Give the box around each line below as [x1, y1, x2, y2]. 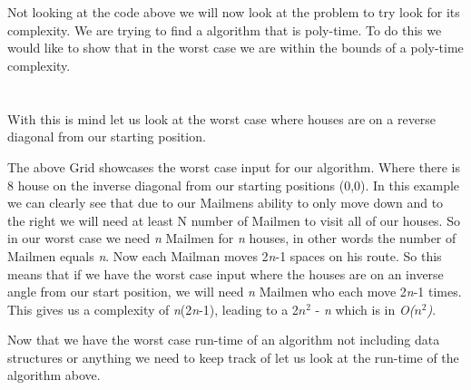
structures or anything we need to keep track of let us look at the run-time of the [7, 347, 459, 366]
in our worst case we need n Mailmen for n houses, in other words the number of [7, 229, 456, 248]
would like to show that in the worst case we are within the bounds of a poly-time [7, 38, 464, 57]
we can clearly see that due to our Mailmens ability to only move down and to [7, 193, 444, 212]
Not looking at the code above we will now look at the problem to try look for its [7, 3, 460, 22]
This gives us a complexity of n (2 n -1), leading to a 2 [7, 299, 299, 318]
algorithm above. [7, 366, 101, 385]
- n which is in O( [315, 299, 415, 318]
